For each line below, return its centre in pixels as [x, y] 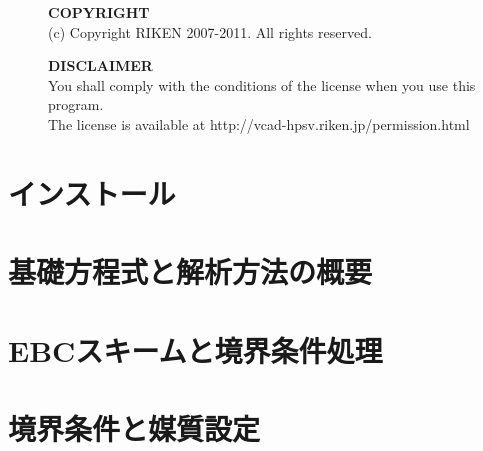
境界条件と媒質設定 [134, 427]
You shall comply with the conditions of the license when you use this [262, 84]
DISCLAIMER [100, 65]
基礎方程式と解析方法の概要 [190, 271]
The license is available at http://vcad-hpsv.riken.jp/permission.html [259, 123]
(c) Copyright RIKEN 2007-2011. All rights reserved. [210, 31]
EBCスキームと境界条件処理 [195, 349]
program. [76, 104]
